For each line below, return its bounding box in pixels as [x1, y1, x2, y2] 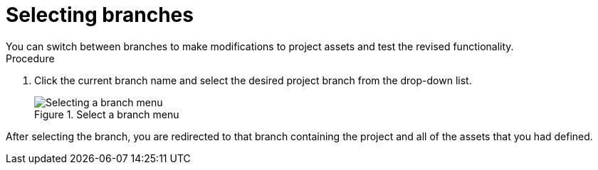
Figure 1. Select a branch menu [34, 108, 179, 120]
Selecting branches [6, 3, 194, 27]
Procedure [6, 52, 55, 64]
